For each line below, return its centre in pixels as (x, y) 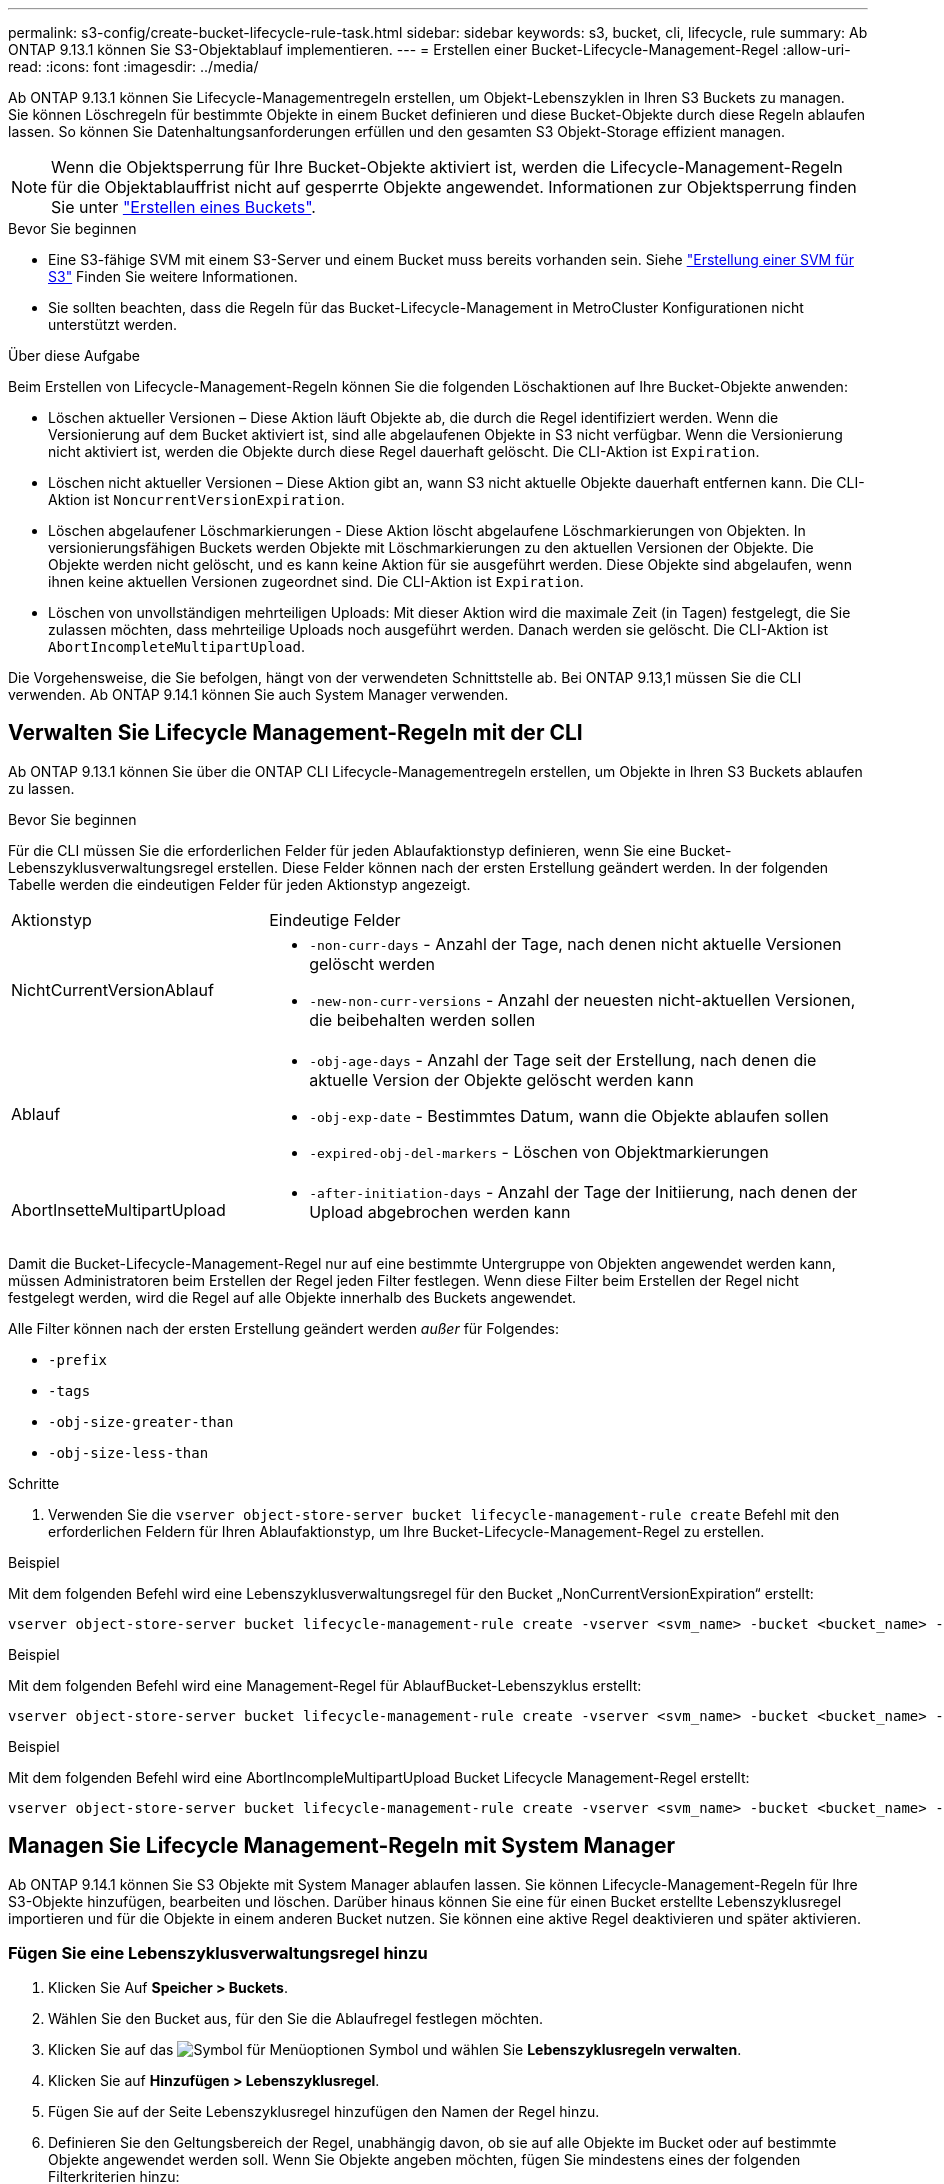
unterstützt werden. (112, 324)
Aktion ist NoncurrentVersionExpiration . (196, 499)
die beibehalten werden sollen (422, 1019)
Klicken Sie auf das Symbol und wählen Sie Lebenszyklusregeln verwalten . (395, 2050)
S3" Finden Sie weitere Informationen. (173, 276)
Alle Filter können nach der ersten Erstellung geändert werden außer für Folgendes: (283, 1328)
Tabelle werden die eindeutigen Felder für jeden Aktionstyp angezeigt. (239, 884)
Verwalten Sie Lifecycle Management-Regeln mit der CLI (295, 733)
